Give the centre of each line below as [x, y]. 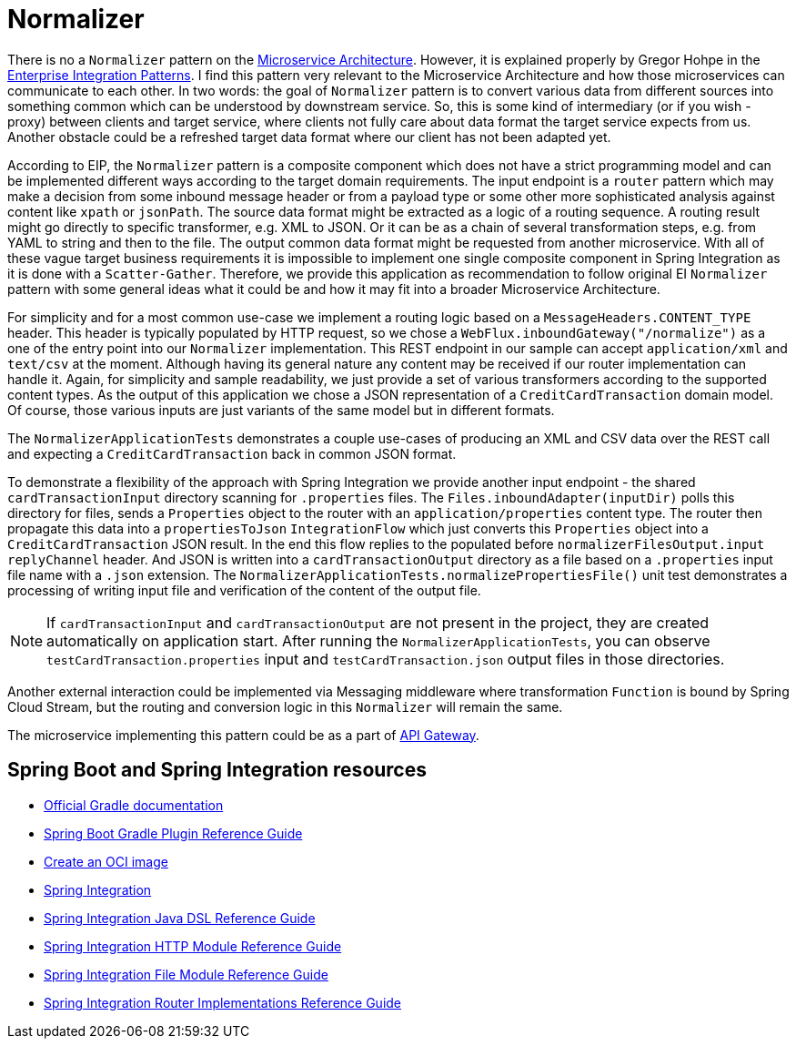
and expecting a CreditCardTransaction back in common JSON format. [232, 453]
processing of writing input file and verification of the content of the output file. [244, 590]
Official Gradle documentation [134, 805]
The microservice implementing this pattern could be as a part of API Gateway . [243, 735]
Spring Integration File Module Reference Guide [186, 974]
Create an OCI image [106, 861]
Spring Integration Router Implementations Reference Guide [223, 1002]
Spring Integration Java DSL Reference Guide [180, 918]
